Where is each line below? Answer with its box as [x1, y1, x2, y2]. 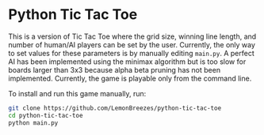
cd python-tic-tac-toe [8, 111, 83, 119]
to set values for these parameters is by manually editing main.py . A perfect [8, 48, 255, 58]
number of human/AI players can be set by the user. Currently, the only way [8, 39, 256, 49]
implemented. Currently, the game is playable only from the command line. [8, 73, 252, 83]
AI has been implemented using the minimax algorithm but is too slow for [8, 57, 247, 66]
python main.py [8, 118, 59, 127]
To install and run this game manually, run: [8, 88, 147, 98]
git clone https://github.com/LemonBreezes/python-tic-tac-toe [8, 104, 222, 112]
